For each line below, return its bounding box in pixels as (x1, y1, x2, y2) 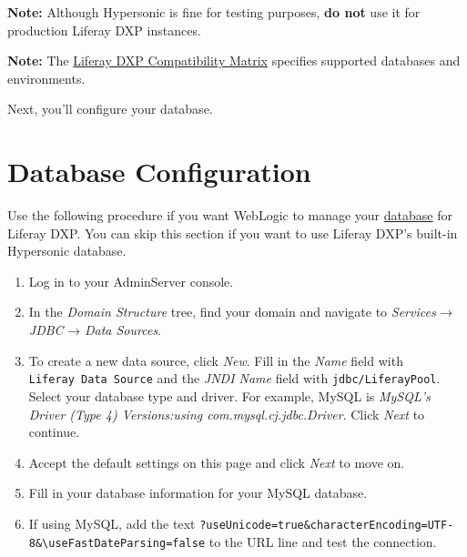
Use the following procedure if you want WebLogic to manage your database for (7, 206, 452, 225)
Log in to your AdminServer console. (28, 271, 234, 290)
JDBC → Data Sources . (28, 320, 162, 339)
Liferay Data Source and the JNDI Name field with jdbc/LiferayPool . (28, 369, 441, 388)
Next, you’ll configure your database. (7, 99, 213, 118)
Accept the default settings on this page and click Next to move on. (28, 452, 405, 471)
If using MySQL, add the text (28, 513, 196, 532)
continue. (28, 422, 80, 441)
